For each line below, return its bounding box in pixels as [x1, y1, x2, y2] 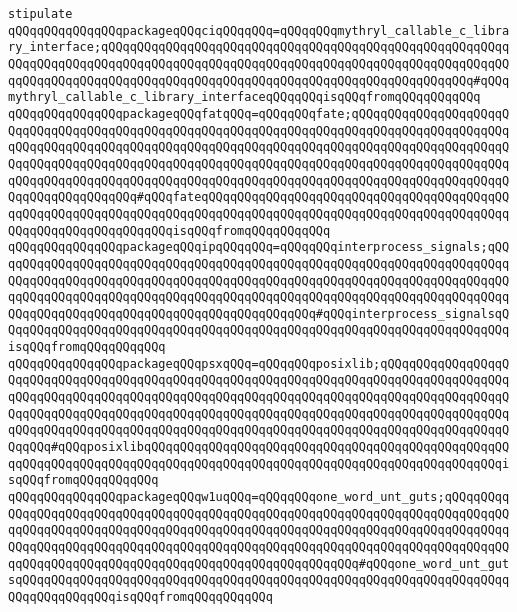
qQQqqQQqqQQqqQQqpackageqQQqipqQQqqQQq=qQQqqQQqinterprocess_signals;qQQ [8, 240, 510, 255]
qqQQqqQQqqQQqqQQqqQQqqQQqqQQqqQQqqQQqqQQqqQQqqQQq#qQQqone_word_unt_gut [8, 556, 510, 571]
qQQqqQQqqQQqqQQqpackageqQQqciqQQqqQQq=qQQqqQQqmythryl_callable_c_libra [8, 23, 510, 38]
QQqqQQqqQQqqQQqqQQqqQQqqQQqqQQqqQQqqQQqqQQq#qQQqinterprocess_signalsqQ [8, 306, 510, 321]
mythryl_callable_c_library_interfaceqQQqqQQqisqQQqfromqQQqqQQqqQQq [8, 90, 481, 105]
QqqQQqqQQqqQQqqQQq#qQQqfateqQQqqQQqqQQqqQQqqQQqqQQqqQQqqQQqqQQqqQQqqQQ [8, 190, 510, 205]
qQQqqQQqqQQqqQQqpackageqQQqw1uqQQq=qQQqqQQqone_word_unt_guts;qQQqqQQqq [8, 490, 510, 505]
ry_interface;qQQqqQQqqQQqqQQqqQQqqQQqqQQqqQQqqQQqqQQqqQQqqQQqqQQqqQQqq [8, 40, 510, 55]
